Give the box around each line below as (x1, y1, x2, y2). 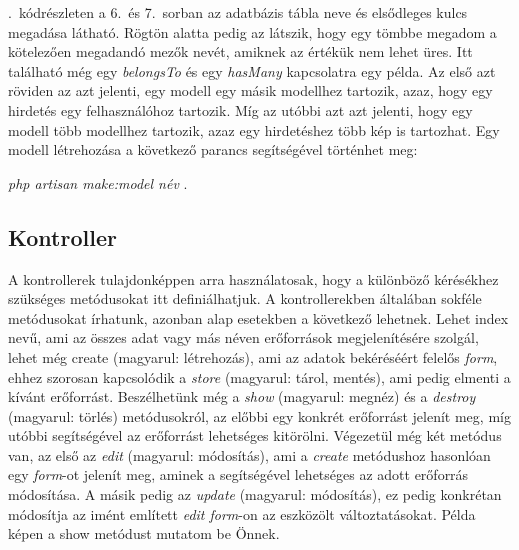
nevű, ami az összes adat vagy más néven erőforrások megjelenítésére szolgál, (8, 327, 479, 348)
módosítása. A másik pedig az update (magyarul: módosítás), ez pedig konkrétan (8, 484, 502, 505)
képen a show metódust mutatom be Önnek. (8, 523, 280, 544)
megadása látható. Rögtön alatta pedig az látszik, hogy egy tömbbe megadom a (8, 21, 497, 42)
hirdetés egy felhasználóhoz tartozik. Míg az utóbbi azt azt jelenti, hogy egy (8, 99, 473, 120)
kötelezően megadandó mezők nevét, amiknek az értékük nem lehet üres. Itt (8, 41, 473, 62)
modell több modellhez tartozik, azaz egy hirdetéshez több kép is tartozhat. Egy (8, 119, 500, 140)
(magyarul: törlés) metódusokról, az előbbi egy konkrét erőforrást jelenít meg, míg (8, 405, 511, 426)
